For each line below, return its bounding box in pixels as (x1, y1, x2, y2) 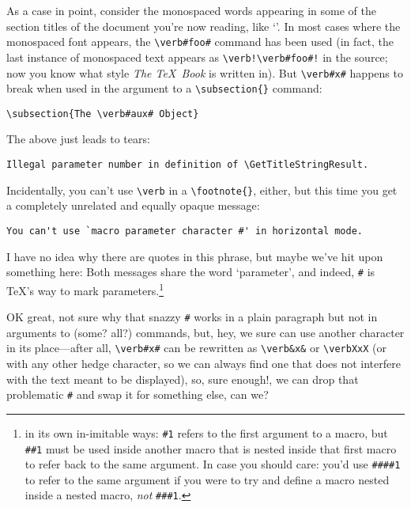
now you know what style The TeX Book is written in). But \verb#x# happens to (6, 64, 403, 81)
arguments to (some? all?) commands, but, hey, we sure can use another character (6, 324, 405, 340)
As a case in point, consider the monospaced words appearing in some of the (6, 2, 376, 18)
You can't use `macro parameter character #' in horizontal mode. (6, 225, 364, 237)
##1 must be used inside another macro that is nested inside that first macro (25, 440, 397, 457)
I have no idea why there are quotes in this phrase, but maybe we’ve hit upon (6, 248, 383, 264)
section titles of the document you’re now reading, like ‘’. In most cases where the (6, 17, 401, 34)
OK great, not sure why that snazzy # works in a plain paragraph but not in (6, 309, 378, 325)
